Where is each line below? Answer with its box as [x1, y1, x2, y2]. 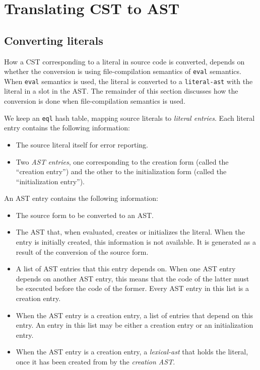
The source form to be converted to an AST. [16, 209, 154, 220]
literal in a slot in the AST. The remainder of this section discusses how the [4, 86, 238, 96]
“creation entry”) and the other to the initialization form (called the [16, 166, 227, 177]
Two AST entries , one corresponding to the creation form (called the [16, 156, 229, 167]
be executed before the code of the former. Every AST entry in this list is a [16, 283, 249, 293]
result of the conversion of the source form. [16, 246, 149, 257]
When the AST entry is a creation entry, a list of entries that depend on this [16, 310, 253, 320]
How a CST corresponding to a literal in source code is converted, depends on [4, 56, 245, 66]
